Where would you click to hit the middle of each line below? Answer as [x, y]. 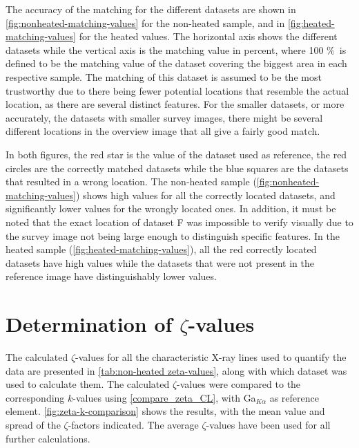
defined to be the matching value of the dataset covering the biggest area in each [176, 63]
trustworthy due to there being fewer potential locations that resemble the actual [177, 90]
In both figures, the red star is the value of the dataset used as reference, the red [176, 154]
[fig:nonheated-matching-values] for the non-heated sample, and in [145, 22]
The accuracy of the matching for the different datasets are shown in [151, 9]
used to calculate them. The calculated [88, 384]
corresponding [35, 397]
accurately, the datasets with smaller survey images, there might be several [164, 117]
